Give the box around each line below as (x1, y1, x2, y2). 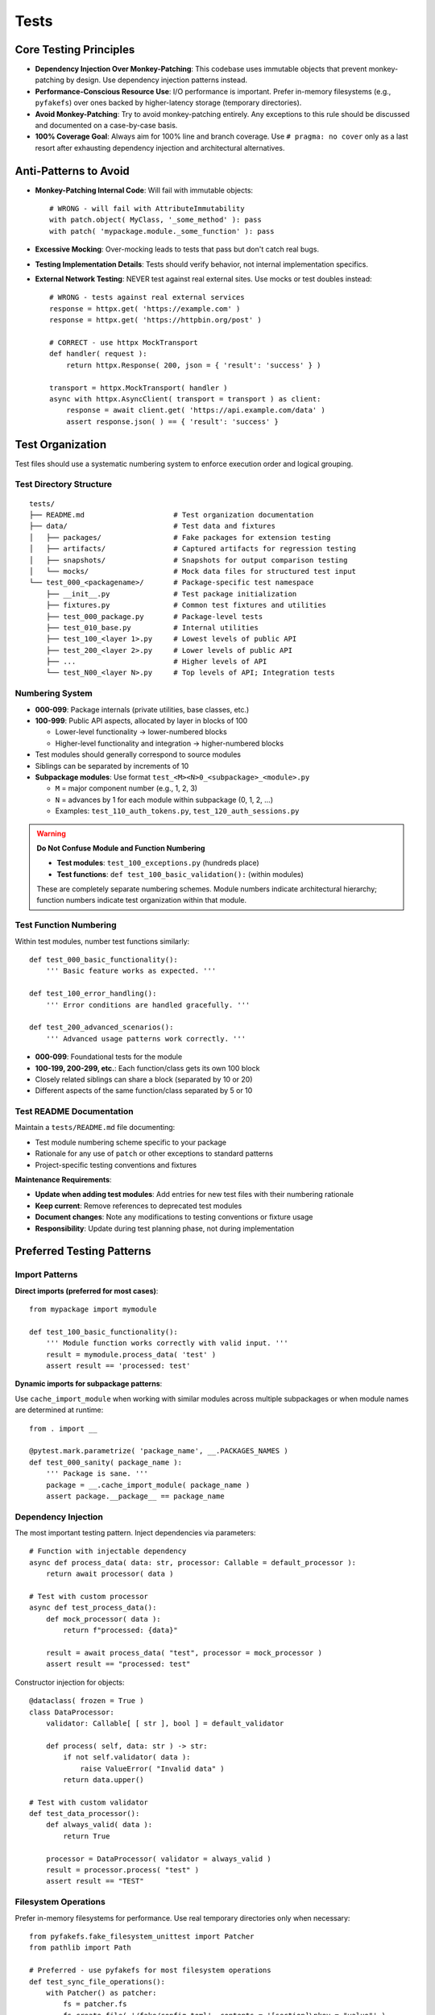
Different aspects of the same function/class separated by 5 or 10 (35, 1086, 253, 1095)
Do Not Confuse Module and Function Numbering (36, 843, 205, 853)
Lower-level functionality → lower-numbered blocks (55, 727, 227, 737)
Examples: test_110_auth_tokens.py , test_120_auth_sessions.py (55, 806, 300, 816)
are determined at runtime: (14, 1405, 104, 1415)
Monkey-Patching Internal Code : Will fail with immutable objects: (35, 185, 254, 195)
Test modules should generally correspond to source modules (35, 750, 242, 759)
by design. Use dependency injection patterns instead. (65, 75, 247, 85)
